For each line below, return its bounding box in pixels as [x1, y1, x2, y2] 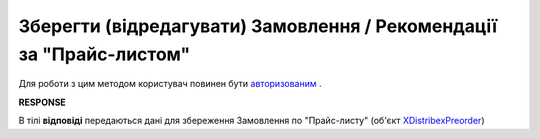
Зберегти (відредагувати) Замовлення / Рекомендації [18, 15, 498, 37]
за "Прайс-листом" [18, 43, 191, 65]
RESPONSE [18, 96, 67, 108]
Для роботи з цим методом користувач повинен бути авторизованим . [18, 78, 322, 90]
